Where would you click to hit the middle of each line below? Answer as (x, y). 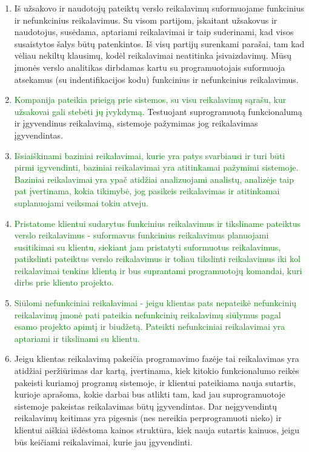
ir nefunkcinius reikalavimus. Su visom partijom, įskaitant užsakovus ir (146, 20)
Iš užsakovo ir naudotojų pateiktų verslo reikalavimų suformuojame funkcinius (159, 8)
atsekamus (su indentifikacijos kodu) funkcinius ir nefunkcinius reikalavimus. (156, 79)
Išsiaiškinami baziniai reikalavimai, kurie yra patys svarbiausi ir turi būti (150, 155)
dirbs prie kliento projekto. (64, 282)
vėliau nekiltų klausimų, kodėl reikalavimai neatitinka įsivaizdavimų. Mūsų (153, 55)
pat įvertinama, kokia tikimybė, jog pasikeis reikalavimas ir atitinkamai (147, 191)
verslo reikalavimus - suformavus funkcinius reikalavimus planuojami (141, 235)
